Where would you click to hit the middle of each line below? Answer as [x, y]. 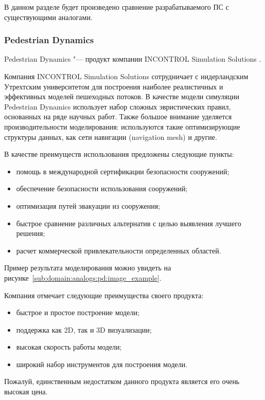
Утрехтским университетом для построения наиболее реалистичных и [114, 86]
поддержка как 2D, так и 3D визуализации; [84, 329]
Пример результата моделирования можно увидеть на [88, 268]
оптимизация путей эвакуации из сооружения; [88, 205]
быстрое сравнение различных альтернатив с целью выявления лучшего [129, 223]
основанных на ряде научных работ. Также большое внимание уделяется [118, 116]
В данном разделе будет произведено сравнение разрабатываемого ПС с [117, 7]
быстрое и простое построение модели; [78, 312]
